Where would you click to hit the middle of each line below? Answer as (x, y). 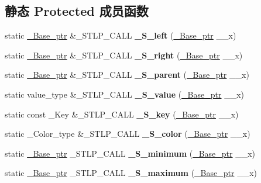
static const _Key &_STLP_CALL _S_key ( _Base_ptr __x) (122, 114)
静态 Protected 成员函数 (77, 11)
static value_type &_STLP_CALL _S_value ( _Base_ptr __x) (124, 94)
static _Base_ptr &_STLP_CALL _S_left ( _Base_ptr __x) (121, 35)
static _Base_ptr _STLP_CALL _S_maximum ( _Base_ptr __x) (131, 173)
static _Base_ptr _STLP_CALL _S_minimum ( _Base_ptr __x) (130, 153)
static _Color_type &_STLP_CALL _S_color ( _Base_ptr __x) (128, 134)
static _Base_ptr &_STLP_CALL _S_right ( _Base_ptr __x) (124, 55)
